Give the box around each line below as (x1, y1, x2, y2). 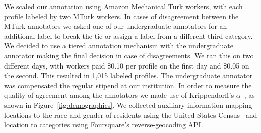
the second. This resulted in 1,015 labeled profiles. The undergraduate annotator (4, 70, 253, 81)
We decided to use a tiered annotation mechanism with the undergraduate (4, 40, 233, 51)
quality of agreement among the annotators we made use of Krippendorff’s (4, 90, 234, 100)
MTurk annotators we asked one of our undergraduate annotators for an (4, 21, 227, 31)
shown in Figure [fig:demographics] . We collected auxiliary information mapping (4, 99, 252, 110)
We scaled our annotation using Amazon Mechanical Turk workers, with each (4, 1, 243, 11)
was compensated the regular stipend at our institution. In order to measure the (4, 80, 252, 90)
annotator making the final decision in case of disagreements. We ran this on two (4, 50, 254, 60)
